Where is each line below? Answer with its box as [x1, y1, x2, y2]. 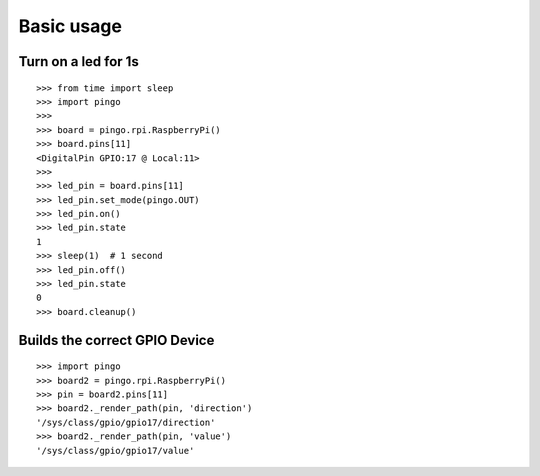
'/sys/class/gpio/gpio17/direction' [36, 416, 216, 428]
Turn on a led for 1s [18, 53, 139, 70]
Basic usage [18, 15, 122, 37]
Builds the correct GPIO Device [18, 331, 215, 349]
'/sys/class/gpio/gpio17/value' [36, 445, 195, 456]
